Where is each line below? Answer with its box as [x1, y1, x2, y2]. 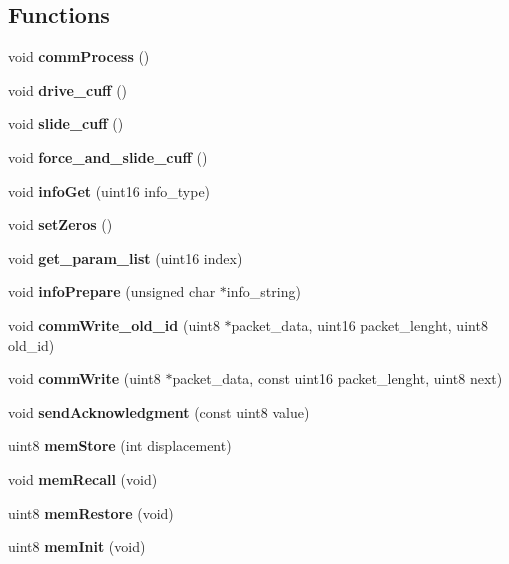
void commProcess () [8, 46, 150, 67]
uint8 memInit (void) [8, 536, 146, 557]
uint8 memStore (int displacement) [8, 435, 232, 456]
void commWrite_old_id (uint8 [8, 314, 220, 335]
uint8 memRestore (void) [8, 502, 174, 523]
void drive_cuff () [8, 79, 128, 100]
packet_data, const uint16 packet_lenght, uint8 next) [172, 368, 503, 389]
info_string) [226, 281, 301, 302]
